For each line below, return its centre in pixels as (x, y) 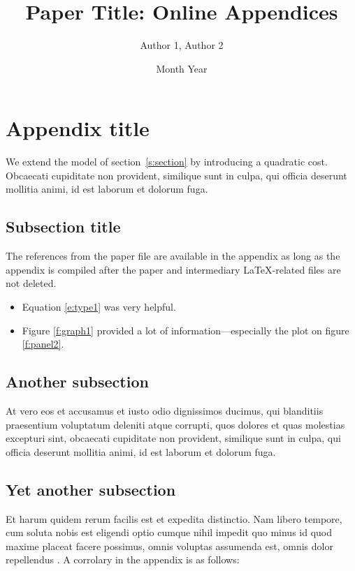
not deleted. (31, 283)
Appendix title (78, 128)
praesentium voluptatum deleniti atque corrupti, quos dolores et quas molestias (175, 424)
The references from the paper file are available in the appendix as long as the (173, 256)
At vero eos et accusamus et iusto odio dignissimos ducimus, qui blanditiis (165, 410)
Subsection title (63, 227)
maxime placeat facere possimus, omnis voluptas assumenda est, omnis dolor (169, 546)
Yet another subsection (91, 489)
